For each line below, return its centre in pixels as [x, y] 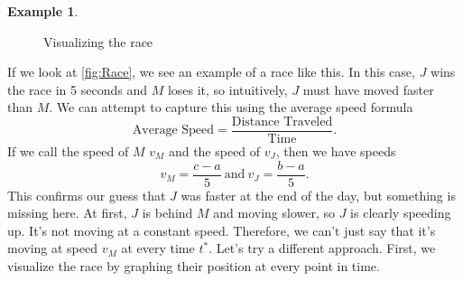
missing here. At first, [67, 213]
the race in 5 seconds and [77, 89]
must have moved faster [368, 89]
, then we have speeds [336, 151]
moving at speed [53, 248]
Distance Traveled [282, 122]
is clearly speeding [401, 213]
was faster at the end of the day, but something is [318, 195]
